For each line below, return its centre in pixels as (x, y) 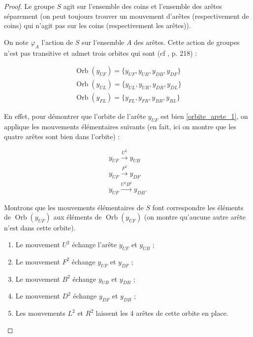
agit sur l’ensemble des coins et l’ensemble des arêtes (142, 6)
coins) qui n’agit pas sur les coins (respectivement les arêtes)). (97, 25)
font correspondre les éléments (198, 207)
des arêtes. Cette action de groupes (187, 42)
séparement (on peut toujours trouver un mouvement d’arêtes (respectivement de (126, 16)
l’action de (57, 42)
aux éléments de (78, 217)
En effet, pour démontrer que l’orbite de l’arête (75, 116)
